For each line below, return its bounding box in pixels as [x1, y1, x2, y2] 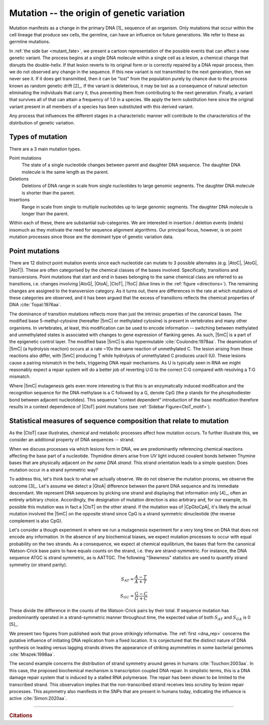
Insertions [9, 197, 30, 203]
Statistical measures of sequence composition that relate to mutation [9, 416, 229, 425]
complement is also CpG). [9, 518, 63, 524]
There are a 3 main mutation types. [9, 146, 82, 152]
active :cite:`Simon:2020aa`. [9, 695, 67, 702]
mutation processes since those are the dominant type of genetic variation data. [9, 234, 174, 240]
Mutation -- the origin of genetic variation [9, 7, 185, 18]
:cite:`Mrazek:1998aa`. [9, 651, 55, 657]
